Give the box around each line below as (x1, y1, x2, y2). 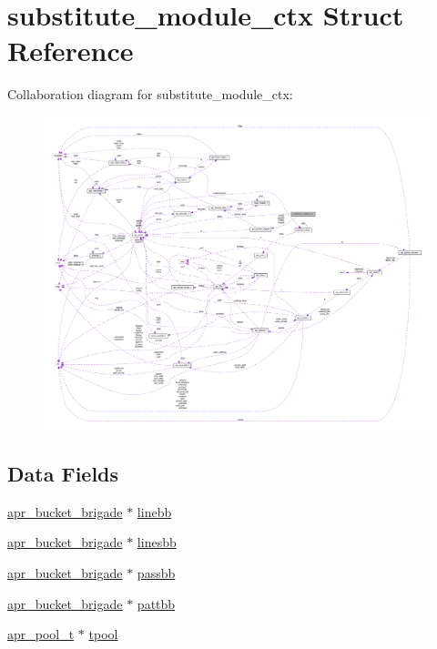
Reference (7, 32, 134, 69)
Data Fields (7, 459, 119, 487)
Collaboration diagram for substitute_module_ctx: (7, 85, 293, 104)
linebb (137, 502, 172, 521)
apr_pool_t (7, 624, 75, 644)
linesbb (137, 532, 177, 552)
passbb (137, 563, 176, 582)
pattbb (137, 593, 176, 613)
